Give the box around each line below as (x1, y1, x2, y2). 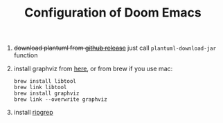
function (13, 51, 38, 59)
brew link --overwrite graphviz (13, 96, 107, 103)
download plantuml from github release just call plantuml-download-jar (13, 44, 217, 53)
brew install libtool (13, 78, 76, 85)
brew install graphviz (13, 90, 80, 97)
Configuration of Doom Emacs (24, 5, 202, 21)
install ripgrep (13, 108, 53, 117)
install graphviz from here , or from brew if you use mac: (13, 64, 173, 73)
